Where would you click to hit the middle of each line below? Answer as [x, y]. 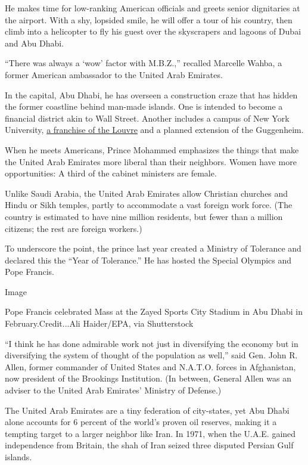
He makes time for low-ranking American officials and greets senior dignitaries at [153, 8]
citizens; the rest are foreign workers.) [74, 228]
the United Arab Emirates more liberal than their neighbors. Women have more [151, 161]
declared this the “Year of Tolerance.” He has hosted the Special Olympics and [148, 260]
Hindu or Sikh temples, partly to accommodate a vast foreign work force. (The [149, 205]
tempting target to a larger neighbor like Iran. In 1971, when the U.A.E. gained [150, 433]
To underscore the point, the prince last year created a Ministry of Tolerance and [153, 248]
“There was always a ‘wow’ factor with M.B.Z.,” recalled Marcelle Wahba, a [144, 63]
